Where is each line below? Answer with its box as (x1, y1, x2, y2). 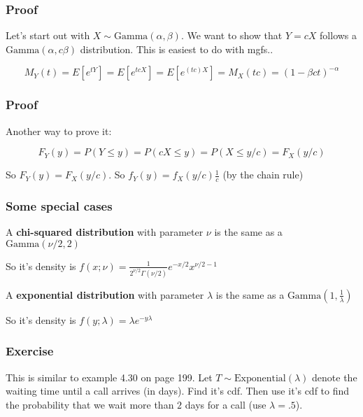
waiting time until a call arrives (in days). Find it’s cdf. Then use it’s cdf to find (6, 383, 350, 398)
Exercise (6, 342, 54, 360)
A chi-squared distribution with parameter (6, 225, 204, 239)
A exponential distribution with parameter (6, 287, 204, 302)
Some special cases (6, 197, 113, 214)
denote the (312, 369, 357, 384)
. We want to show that (180, 28, 283, 43)
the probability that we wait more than (6, 397, 174, 411)
